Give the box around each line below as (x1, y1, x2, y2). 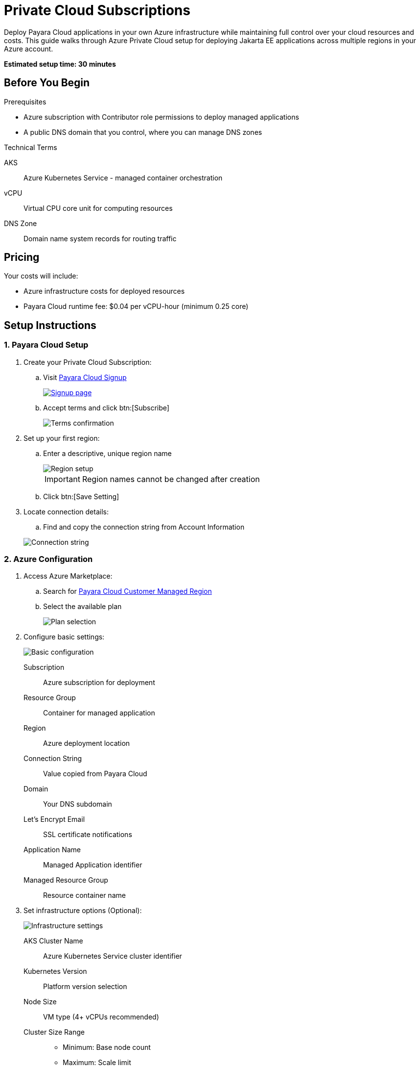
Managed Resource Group (23, 876, 108, 885)
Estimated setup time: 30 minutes (4, 59, 116, 68)
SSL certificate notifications (43, 830, 132, 839)
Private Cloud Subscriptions (4, 2, 190, 19)
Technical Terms (4, 143, 57, 152)
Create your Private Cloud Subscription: (23, 357, 152, 366)
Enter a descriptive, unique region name (43, 449, 172, 458)
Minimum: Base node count (63, 1043, 151, 1052)
